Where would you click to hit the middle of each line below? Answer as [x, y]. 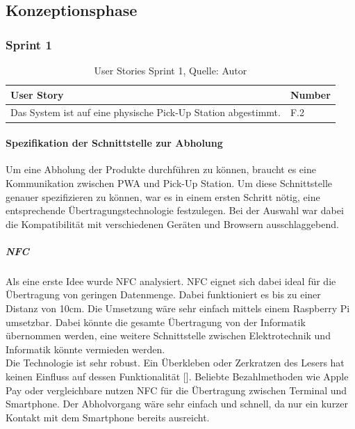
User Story [37, 94]
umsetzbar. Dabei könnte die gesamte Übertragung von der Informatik [156, 322]
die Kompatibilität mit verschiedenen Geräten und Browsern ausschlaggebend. [172, 224]
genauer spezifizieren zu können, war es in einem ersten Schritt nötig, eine [163, 196]
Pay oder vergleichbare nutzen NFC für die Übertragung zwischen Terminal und [176, 390]
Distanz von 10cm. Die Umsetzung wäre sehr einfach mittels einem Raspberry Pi [178, 308]
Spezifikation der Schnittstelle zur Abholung [114, 143]
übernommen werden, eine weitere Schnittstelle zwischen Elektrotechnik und [168, 335]
